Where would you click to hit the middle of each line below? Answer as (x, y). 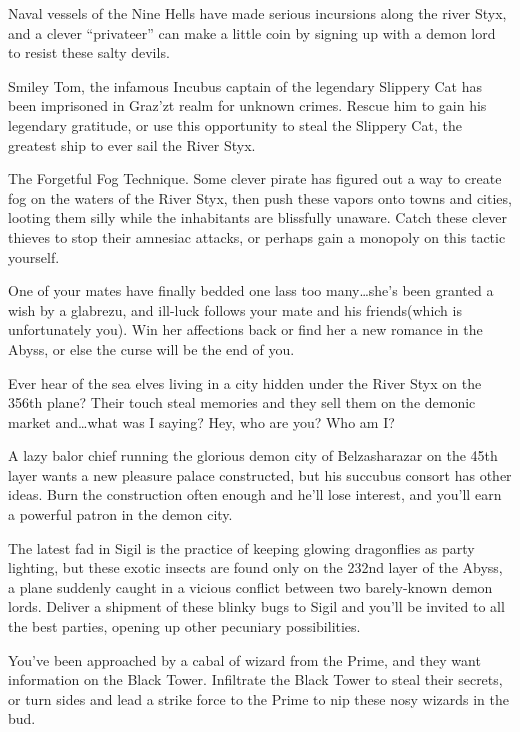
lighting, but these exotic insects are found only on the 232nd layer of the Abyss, (255, 567)
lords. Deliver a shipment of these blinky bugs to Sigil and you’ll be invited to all (256, 606)
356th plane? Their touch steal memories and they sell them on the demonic (242, 402)
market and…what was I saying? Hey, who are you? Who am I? (201, 421)
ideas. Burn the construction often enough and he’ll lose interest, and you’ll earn (255, 494)
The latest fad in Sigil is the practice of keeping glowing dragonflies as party (241, 547)
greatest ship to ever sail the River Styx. (132, 144)
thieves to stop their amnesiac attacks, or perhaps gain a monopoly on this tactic (257, 236)
